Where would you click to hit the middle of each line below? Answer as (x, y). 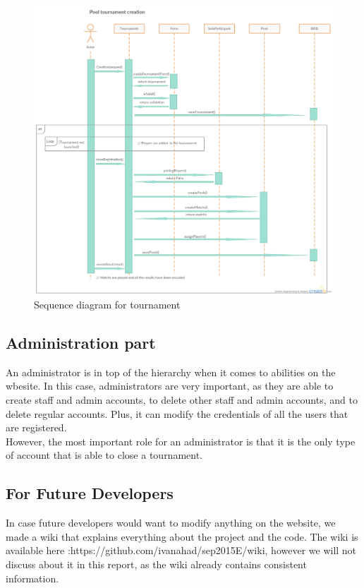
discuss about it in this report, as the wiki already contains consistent (156, 564)
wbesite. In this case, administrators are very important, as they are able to (170, 386)
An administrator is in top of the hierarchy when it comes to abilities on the (171, 372)
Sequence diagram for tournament (107, 305)
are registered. (36, 427)
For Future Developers (90, 493)
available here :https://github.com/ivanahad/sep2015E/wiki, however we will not (181, 550)
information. (32, 578)
